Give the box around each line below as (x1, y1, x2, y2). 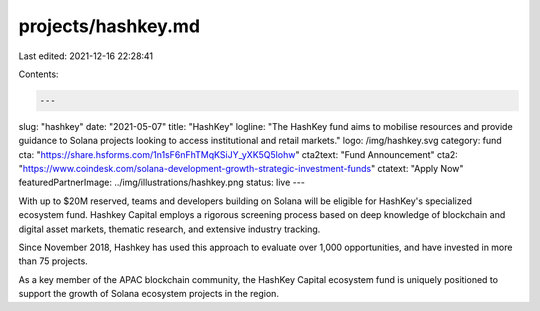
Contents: (18, 68, 59, 80)
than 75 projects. (18, 255, 89, 267)
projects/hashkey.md (18, 15, 200, 37)
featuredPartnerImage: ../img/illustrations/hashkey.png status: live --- (18, 176, 305, 189)
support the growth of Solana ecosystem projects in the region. (18, 288, 280, 300)
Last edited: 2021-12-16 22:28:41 (18, 50, 154, 62)
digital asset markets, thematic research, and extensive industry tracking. (18, 223, 321, 235)
